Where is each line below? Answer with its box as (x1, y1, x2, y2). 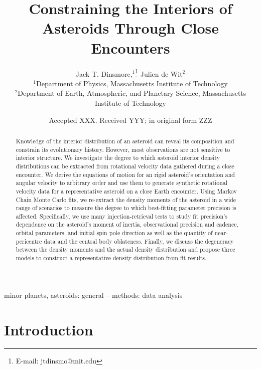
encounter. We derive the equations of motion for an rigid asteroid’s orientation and (16, 170, 235, 178)
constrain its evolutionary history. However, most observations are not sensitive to (16, 145, 230, 153)
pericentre (16, 237, 42, 245)
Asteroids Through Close (42, 18, 219, 38)
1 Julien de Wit (135, 67, 183, 79)
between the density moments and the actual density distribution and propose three (16, 245, 235, 254)
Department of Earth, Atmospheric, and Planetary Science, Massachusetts (18, 88, 246, 98)
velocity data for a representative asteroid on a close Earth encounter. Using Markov (16, 187, 237, 195)
